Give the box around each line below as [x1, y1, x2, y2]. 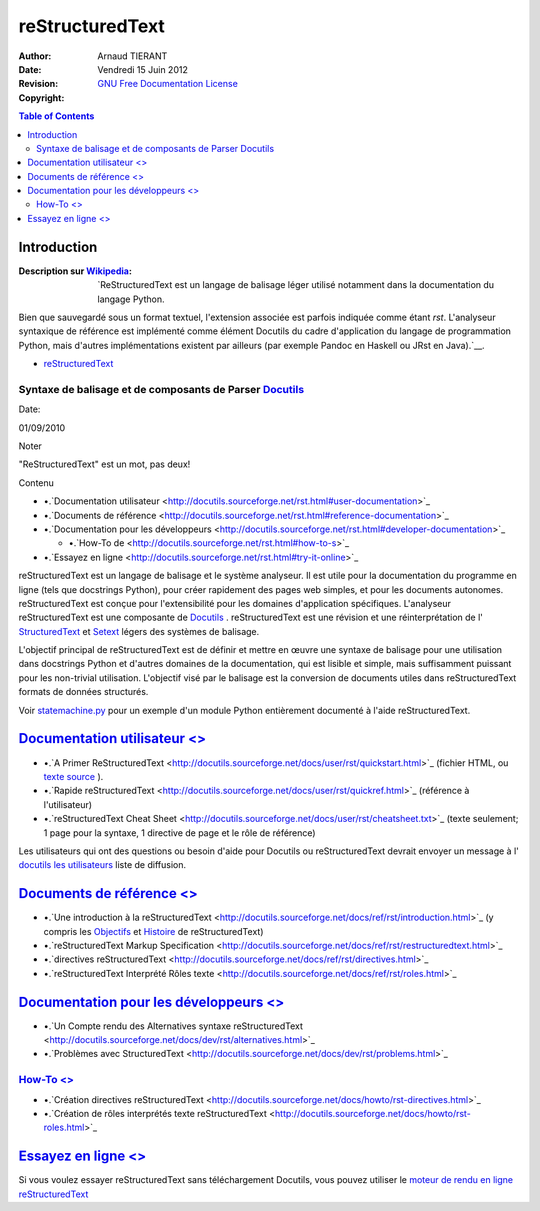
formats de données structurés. [18, 686, 149, 698]
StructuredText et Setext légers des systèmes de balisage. [18, 625, 260, 637]
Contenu [18, 476, 55, 489]
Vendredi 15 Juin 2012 [97, 63, 189, 75]
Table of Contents [18, 110, 95, 122]
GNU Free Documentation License [97, 78, 239, 90]
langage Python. [97, 293, 165, 305]
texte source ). [43, 770, 104, 782]
